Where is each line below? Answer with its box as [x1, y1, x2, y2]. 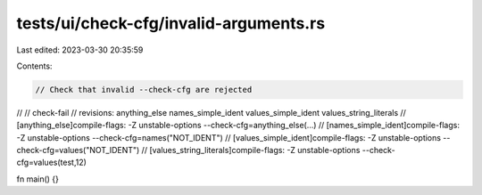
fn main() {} [16, 174, 60, 184]
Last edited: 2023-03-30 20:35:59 [16, 45, 144, 55]
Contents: [16, 61, 53, 71]
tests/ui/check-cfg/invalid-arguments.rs [16, 13, 326, 33]
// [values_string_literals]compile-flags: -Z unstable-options [141, 145, 361, 156]
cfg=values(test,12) [16, 157, 87, 168]
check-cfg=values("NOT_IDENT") [16, 145, 140, 156]
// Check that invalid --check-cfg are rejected [35, 85, 253, 94]
